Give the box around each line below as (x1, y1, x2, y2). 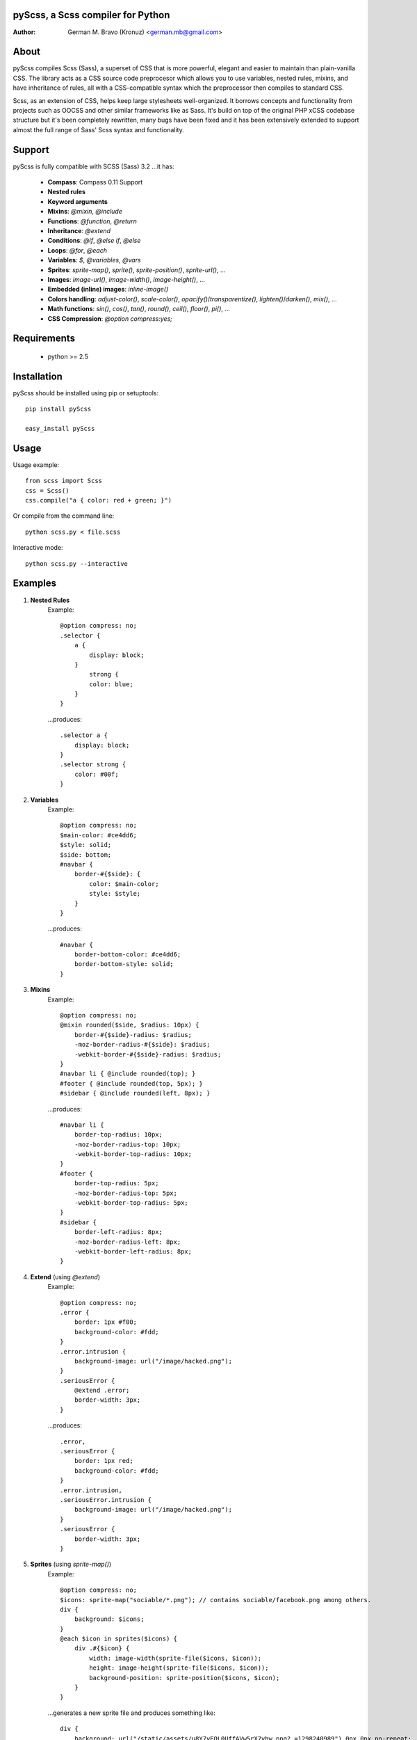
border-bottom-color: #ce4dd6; (74, 951, 181, 958)
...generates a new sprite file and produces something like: (47, 1709, 215, 1717)
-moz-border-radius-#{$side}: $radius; (74, 1041, 211, 1049)
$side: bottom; (60, 851, 112, 859)
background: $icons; (74, 1615, 145, 1623)
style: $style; (89, 889, 141, 898)
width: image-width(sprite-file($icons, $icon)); (89, 1654, 262, 1662)
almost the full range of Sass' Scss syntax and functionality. (13, 125, 184, 134)
